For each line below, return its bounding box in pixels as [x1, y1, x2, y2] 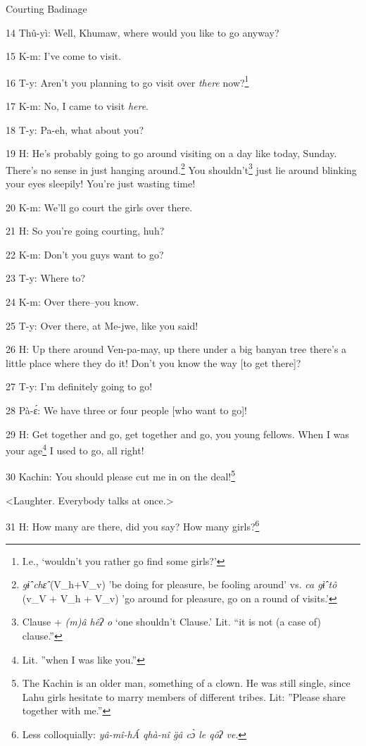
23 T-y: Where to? [6, 271, 86, 285]
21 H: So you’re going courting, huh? [6, 223, 165, 238]
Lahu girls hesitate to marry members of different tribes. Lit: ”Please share [22, 689, 346, 704]
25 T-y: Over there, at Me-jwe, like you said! [6, 318, 198, 332]
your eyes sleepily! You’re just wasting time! [6, 176, 196, 191]
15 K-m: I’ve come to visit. [6, 49, 122, 63]
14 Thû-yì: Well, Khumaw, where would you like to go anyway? [6, 25, 279, 39]
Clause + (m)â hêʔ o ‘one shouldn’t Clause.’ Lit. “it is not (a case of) [22, 614, 321, 629]
